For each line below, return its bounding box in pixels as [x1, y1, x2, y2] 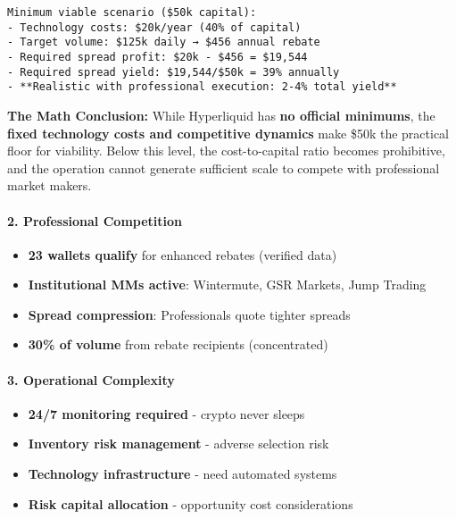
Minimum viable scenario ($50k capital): [7, 6, 257, 19]
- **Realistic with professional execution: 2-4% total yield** [7, 80, 397, 94]
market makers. [7, 176, 92, 195]
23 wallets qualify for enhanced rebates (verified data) [28, 245, 337, 264]
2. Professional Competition [7, 211, 183, 230]
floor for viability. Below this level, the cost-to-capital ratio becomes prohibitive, [7, 141, 445, 160]
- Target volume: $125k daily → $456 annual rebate [7, 36, 320, 49]
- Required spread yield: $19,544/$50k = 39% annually [7, 65, 340, 79]
